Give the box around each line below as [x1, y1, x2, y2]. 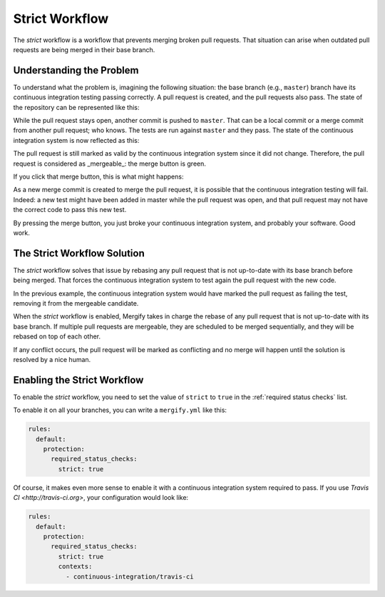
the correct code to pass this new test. [13, 206, 127, 214]
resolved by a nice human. [13, 355, 91, 363]
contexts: [58, 563, 93, 571]
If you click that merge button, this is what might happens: [13, 172, 184, 181]
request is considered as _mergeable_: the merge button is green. [13, 159, 207, 168]
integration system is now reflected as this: [13, 136, 140, 144]
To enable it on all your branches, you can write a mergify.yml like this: [13, 406, 227, 414]
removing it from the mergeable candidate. [13, 299, 139, 307]
